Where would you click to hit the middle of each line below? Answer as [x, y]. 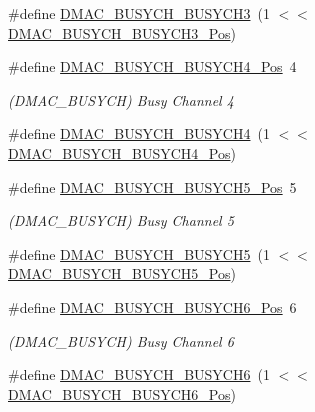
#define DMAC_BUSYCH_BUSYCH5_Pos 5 [152, 186]
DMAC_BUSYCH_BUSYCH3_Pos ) [122, 32]
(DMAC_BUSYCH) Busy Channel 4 [121, 99]
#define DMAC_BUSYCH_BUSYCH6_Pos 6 [152, 306]
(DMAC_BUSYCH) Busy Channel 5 [121, 220]
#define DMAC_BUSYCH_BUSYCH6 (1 [139, 374]
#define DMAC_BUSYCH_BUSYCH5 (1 [139, 253]
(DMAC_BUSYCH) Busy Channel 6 [121, 340]
